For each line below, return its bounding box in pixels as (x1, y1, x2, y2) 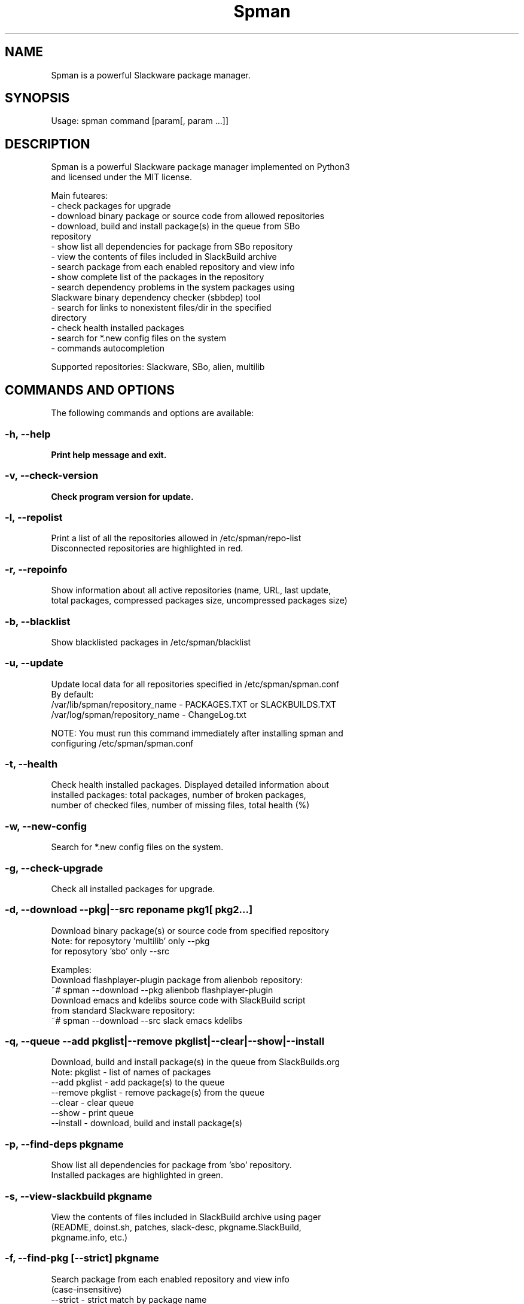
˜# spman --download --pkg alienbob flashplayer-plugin (51, 984, 273, 995)
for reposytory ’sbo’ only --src (51, 945, 169, 956)
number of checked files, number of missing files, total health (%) (51, 800, 310, 811)
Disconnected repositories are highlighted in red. (51, 543, 243, 554)
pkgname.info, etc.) (51, 1232, 128, 1242)
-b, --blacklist (5, 615, 71, 627)
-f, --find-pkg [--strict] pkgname (5, 1252, 159, 1264)
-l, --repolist (5, 511, 63, 523)
